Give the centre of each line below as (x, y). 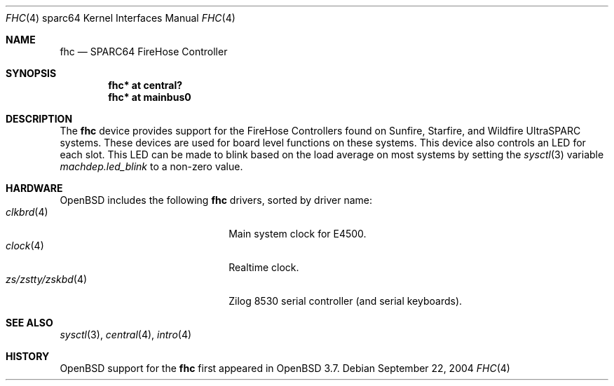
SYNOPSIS (31, 73)
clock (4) (25, 246)
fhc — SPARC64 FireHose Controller (144, 51)
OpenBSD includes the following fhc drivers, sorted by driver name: (216, 200)
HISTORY (28, 356)
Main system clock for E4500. (298, 234)
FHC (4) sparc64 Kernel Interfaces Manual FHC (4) (121, 18)
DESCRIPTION (39, 119)
